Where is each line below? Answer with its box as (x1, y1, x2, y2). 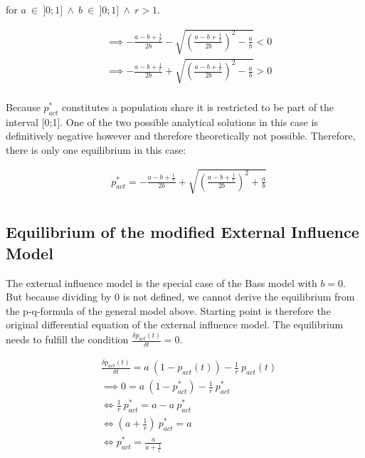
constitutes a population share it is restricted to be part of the (62, 99, 334, 114)
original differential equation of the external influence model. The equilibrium (6, 317, 344, 332)
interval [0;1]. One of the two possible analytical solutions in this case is (6, 114, 318, 129)
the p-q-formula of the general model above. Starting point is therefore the (6, 303, 331, 318)
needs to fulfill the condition (6, 332, 129, 347)
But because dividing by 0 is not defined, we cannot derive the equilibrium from (6, 289, 355, 304)
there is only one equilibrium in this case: (6, 142, 186, 157)
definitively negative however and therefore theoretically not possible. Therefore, (6, 128, 356, 143)
